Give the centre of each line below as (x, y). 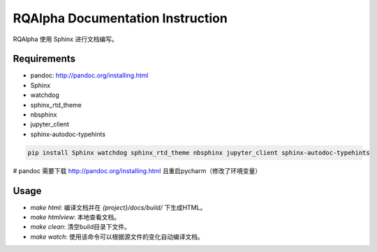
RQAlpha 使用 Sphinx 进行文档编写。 (65, 39)
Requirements (44, 59)
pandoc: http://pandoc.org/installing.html (89, 75)
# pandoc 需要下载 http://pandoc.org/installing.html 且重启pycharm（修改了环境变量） (137, 170)
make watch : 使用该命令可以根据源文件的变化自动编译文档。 (117, 237)
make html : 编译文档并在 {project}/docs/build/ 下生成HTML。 (118, 207)
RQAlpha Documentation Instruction (120, 18)
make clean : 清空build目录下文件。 (80, 227)
